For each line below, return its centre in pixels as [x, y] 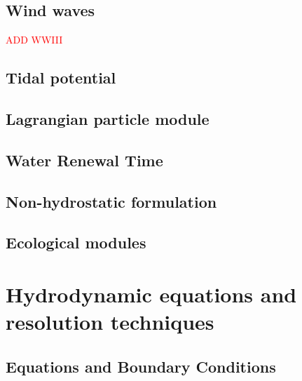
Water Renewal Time [84, 160]
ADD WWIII [34, 40]
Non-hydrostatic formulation [111, 201]
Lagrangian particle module [108, 118]
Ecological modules [76, 242]
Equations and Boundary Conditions [141, 366]
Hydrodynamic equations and [151, 294]
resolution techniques [110, 322]
